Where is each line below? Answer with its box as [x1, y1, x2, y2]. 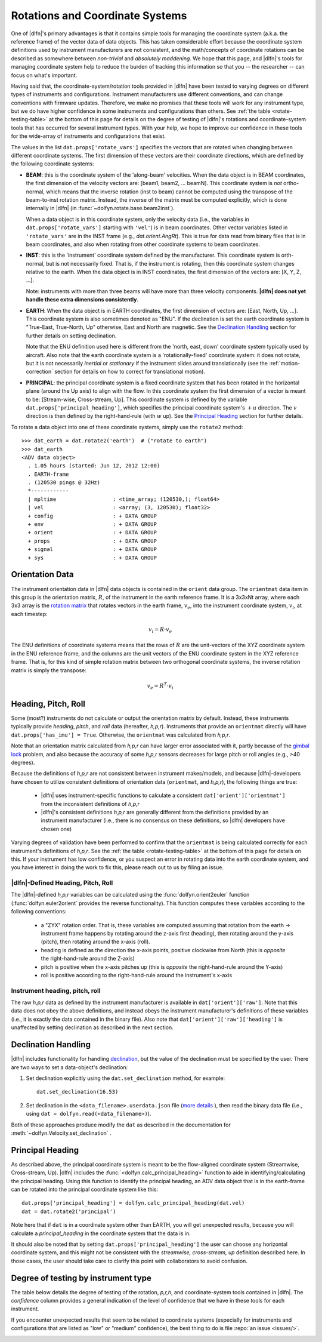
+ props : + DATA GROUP [27, 537, 157, 544]
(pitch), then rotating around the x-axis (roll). [41, 938, 150, 946]
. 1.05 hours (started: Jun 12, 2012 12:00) [27, 463, 160, 469]
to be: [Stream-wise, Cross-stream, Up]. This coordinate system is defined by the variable [26, 396, 247, 403]
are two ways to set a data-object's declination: [11, 1063, 128, 1071]
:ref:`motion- [269, 360, 301, 367]
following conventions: [11, 908, 67, 915]
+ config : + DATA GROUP [27, 512, 157, 519]
